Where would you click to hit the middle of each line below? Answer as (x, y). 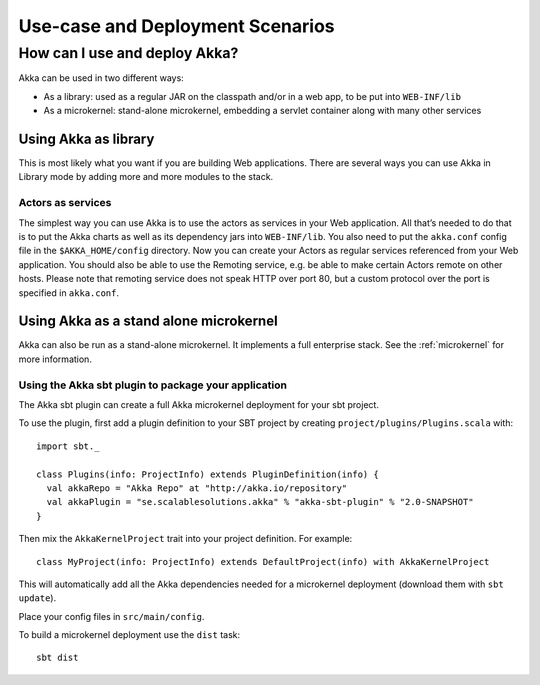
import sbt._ (68, 446)
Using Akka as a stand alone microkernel (148, 321)
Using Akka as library (86, 138)
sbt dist (57, 658)
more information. (55, 359)
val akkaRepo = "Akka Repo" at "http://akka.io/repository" (197, 488)
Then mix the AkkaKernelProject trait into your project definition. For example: (185, 539)
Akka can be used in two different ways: (101, 78)
